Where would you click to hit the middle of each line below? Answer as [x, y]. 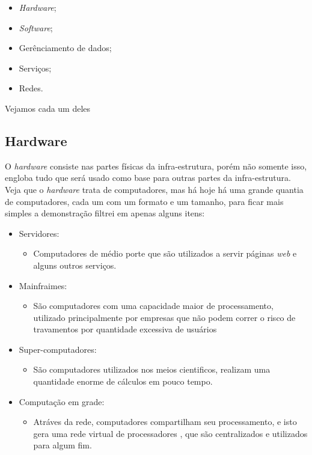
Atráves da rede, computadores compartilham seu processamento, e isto [165, 422]
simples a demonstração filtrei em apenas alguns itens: [105, 213]
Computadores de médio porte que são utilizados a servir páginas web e [165, 253]
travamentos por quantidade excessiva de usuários [125, 329]
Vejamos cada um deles [48, 108]
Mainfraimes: [43, 285]
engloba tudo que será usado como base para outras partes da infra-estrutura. [148, 178]
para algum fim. [63, 445]
